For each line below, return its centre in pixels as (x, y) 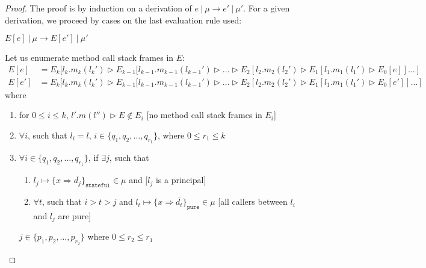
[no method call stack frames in (204, 115)
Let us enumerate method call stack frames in (89, 58)
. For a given (267, 8)
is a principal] (181, 180)
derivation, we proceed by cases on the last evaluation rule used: (123, 20)
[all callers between (253, 201)
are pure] (75, 216)
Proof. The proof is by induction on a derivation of (98, 8)
